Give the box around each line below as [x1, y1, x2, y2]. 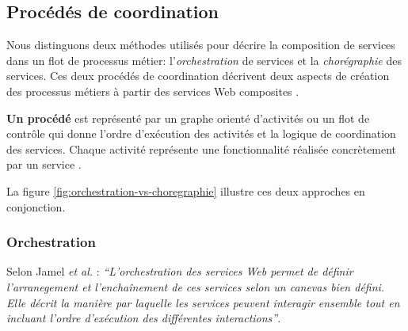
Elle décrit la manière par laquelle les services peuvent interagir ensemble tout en [6, 294, 400, 310]
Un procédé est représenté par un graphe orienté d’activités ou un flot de [6, 109, 370, 126]
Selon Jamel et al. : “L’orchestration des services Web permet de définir [6, 263, 353, 280]
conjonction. [6, 198, 66, 215]
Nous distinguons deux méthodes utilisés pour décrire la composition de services [6, 36, 395, 53]
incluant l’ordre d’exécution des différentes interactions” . [6, 310, 281, 326]
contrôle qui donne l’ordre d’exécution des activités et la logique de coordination [6, 125, 396, 142]
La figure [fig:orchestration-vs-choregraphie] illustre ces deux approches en [6, 182, 365, 199]
